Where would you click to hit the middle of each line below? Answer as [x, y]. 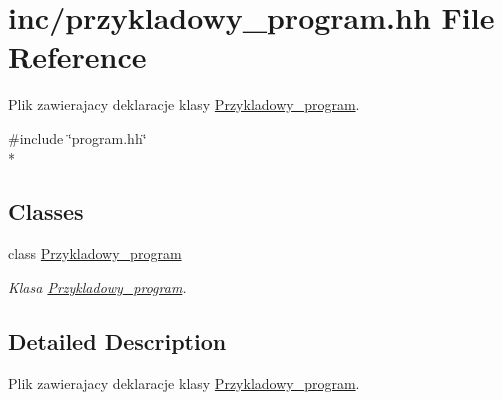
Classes [46, 211]
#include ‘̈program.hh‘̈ [77, 137]
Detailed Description [117, 340]
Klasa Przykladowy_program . [97, 286]
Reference [77, 56]
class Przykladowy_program [95, 253]
